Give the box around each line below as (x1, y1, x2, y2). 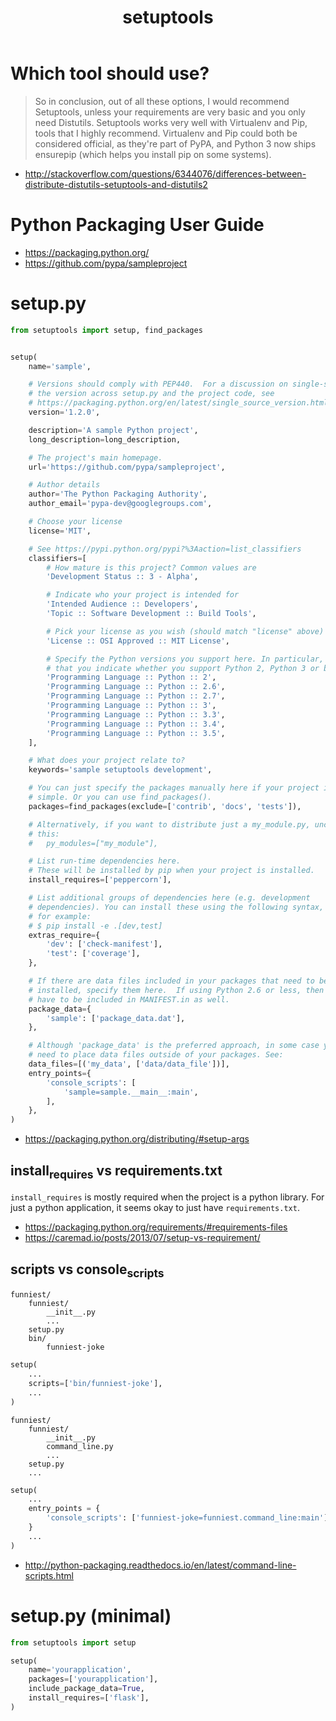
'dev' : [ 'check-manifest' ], (46, 939, 163, 950)
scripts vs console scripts (10, 1261, 165, 1280)
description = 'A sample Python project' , (28, 425, 199, 435)
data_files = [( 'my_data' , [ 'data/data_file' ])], (28, 1059, 230, 1070)
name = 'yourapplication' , (28, 1665, 132, 1675)
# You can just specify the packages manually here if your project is (28, 783, 333, 793)
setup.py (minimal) (10, 1604, 172, 1627)
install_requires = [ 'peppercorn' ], (28, 875, 172, 885)
